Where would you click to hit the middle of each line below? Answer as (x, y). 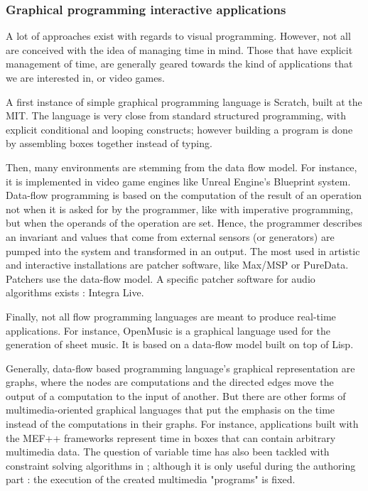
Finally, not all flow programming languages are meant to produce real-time (171, 316)
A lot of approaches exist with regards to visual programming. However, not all (178, 36)
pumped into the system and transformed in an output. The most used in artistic (183, 250)
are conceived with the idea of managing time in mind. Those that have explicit (179, 49)
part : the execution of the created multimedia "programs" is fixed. (151, 479)
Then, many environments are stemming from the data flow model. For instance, (182, 167)
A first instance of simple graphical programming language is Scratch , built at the (184, 101)
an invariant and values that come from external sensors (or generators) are (170, 236)
